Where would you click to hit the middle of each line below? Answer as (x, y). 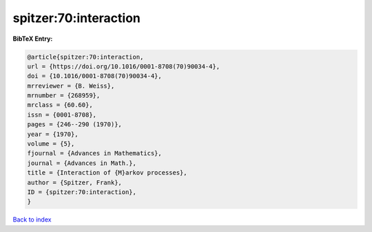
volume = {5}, (51, 144)
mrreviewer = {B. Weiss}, (71, 86)
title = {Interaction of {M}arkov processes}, (107, 173)
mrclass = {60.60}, (60, 105)
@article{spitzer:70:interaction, (85, 57)
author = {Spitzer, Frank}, (74, 182)
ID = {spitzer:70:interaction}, (82, 192)
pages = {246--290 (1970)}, (74, 125)
